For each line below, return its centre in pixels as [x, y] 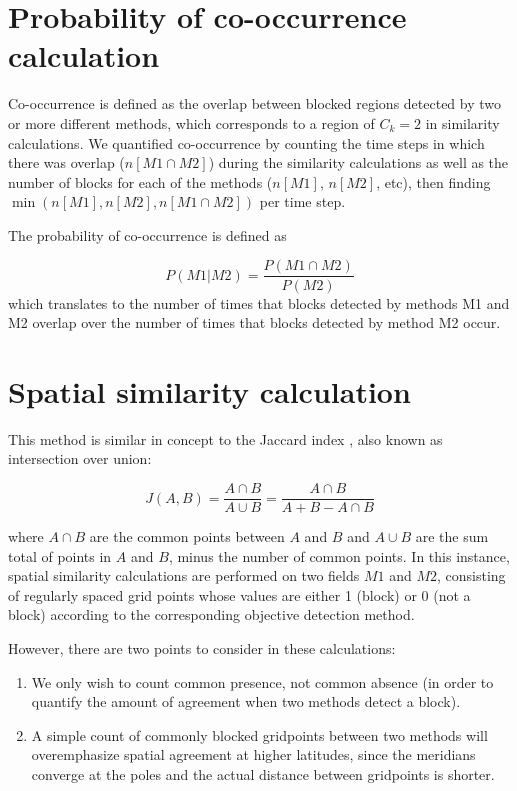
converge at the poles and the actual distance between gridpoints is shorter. [263, 774]
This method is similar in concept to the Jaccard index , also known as [225, 438]
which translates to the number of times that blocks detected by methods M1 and [259, 302]
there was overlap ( [66, 162]
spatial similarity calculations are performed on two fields [184, 575]
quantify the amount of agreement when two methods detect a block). [246, 701]
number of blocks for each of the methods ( [140, 181]
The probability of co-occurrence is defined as [147, 234]
